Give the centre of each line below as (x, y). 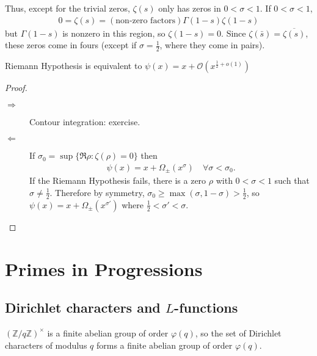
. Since (234, 33)
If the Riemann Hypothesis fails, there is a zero (118, 180)
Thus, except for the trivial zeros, (67, 8)
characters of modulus (46, 345)
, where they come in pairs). (212, 45)
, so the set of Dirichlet (238, 332)
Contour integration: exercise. (85, 121)
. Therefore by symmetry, (97, 192)
